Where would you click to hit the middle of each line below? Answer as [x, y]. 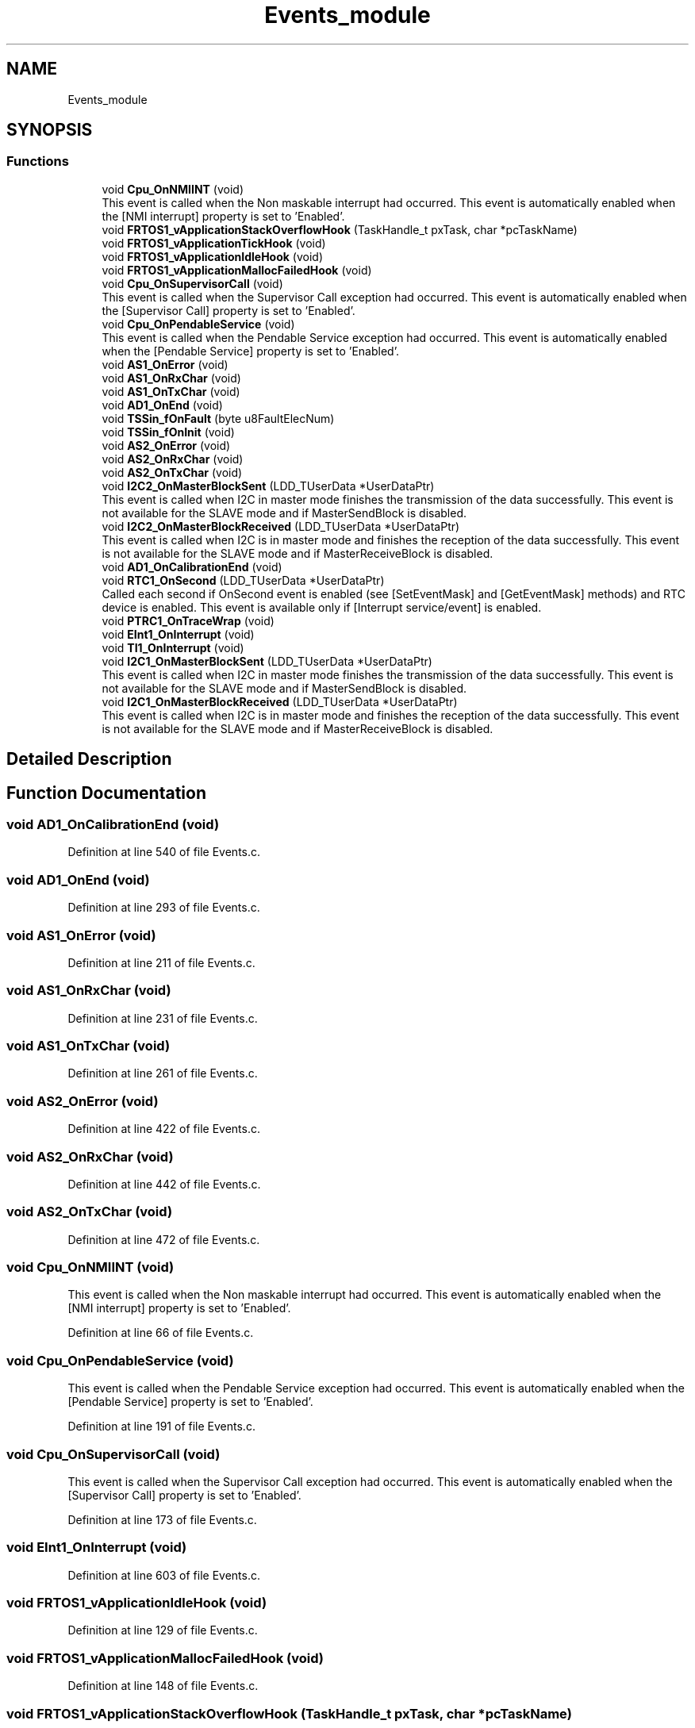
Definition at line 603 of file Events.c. [164, 1575]
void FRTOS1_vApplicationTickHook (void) [214, 243]
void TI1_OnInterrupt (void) [173, 647]
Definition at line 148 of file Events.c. [163, 1686]
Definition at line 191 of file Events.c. [161, 1427]
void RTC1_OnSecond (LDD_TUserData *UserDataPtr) [243, 580]
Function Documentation [106, 793]
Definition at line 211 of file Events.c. [161, 962]
